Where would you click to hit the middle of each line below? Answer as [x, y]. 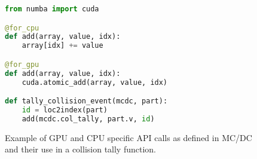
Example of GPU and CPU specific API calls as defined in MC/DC [128, 137]
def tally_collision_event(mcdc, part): [86, 101]
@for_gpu [22, 64]
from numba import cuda [52, 9]
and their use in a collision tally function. [81, 149]
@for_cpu [22, 28]
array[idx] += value [62, 46]
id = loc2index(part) [65, 110]
